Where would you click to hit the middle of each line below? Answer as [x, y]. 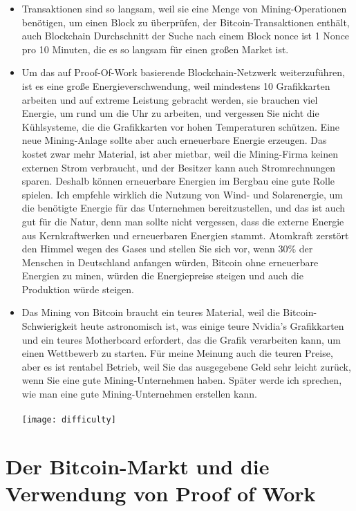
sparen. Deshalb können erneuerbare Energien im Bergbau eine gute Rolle [178, 181]
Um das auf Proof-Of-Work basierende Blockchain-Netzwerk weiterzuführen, [183, 72]
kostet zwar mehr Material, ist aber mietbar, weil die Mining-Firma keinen [180, 153]
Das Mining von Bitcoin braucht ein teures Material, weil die [151, 312]
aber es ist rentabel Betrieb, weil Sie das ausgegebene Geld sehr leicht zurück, [186, 366]
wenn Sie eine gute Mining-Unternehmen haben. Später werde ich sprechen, [182, 380]
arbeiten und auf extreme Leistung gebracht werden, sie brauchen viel [170, 99]
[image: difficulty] [69, 420]
